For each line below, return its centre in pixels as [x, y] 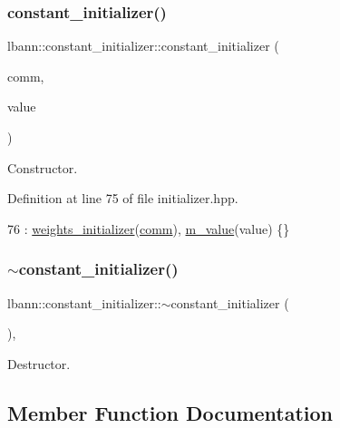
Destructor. [39, 363]
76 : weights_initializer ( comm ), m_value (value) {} [149, 228]
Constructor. [43, 167]
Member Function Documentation [170, 412]
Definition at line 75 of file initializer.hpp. [123, 198]
